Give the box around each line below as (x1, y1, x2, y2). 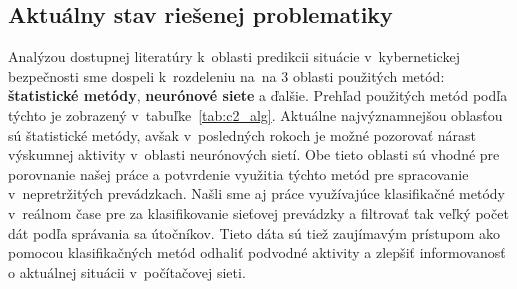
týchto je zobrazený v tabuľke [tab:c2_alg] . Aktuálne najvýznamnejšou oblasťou (8, 104, 503, 125)
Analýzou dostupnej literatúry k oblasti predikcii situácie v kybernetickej (8, 46, 460, 67)
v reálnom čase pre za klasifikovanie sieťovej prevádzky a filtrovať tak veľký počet (8, 202, 509, 223)
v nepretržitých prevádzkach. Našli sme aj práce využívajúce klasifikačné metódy (8, 183, 505, 204)
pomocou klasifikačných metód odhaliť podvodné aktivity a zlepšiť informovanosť (8, 242, 506, 263)
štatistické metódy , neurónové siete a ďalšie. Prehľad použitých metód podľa (8, 85, 508, 106)
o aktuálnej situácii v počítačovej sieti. (8, 261, 246, 282)
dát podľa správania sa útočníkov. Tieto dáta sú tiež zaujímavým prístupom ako (8, 222, 500, 243)
